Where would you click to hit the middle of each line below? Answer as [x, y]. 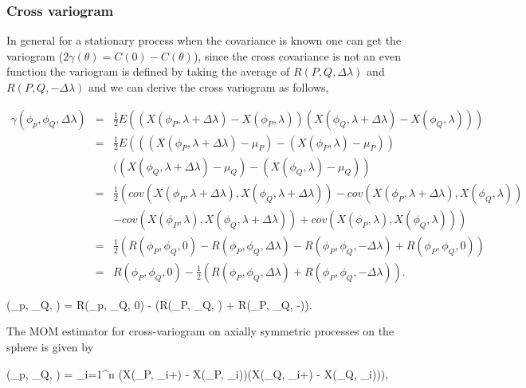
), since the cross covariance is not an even [297, 55]
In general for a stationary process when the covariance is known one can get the [204, 40]
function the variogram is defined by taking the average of [148, 71]
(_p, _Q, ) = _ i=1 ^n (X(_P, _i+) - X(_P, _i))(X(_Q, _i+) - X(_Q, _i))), [198, 373]
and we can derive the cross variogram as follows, [209, 87]
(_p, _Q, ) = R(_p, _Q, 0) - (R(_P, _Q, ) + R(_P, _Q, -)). [159, 304]
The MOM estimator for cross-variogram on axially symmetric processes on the [200, 331]
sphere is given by [50, 347]
